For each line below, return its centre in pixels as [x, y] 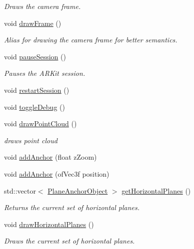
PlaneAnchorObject [78, 190]
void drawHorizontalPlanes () [49, 224]
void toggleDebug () [34, 107]
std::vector [20, 190]
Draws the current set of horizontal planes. [69, 241]
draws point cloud [31, 140]
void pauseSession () [35, 56]
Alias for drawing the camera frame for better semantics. [91, 40]
